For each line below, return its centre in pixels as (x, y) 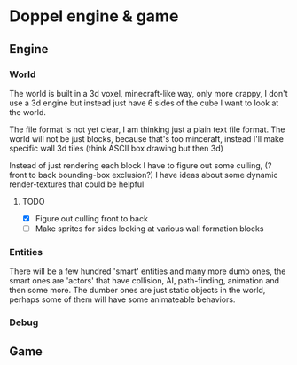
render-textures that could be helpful (77, 184)
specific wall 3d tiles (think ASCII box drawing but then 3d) (117, 148)
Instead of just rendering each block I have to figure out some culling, (136, 165)
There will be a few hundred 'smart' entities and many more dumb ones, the (148, 271)
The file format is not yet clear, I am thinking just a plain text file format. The (147, 129)
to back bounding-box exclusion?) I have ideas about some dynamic (153, 175)
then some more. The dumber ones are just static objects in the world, (137, 291)
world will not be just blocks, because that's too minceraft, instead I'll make (146, 138)
